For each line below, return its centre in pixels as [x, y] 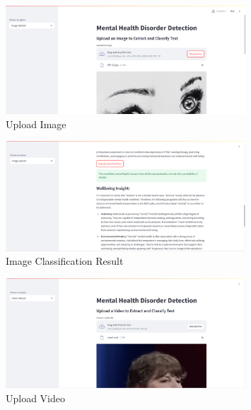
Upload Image [36, 124]
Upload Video [36, 398]
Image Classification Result [65, 261]
